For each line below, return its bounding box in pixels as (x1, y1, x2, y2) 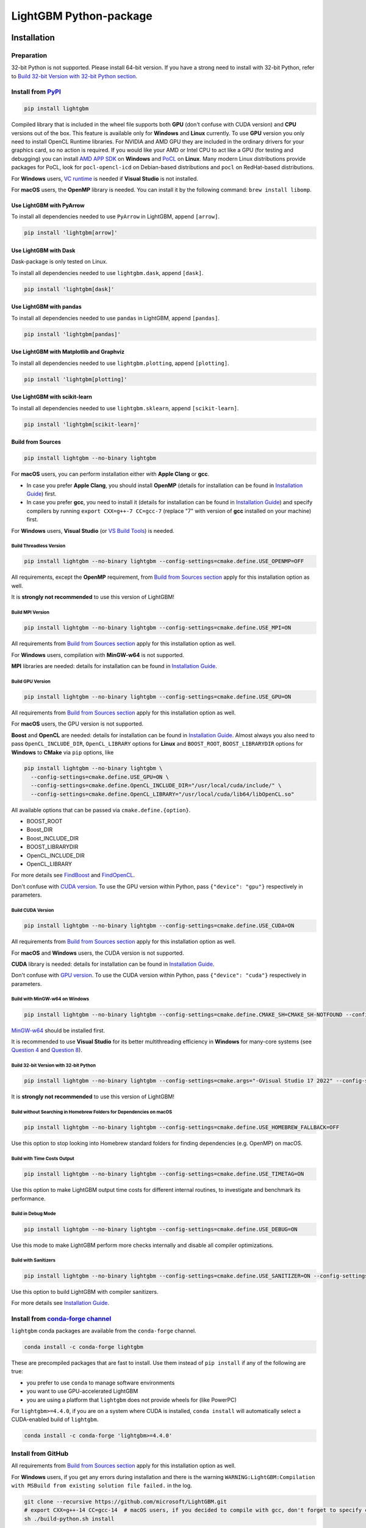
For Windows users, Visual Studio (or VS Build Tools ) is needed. (11, 527, 175, 534)
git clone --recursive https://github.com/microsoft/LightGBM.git (24, 1498, 227, 1505)
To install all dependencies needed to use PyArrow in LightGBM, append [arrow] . (11, 213, 220, 220)
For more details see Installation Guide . (11, 1299, 110, 1306)
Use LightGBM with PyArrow (11, 202, 85, 209)
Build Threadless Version (11, 543, 66, 549)
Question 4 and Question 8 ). (11, 1046, 82, 1054)
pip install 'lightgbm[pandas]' (24, 331, 121, 337)
